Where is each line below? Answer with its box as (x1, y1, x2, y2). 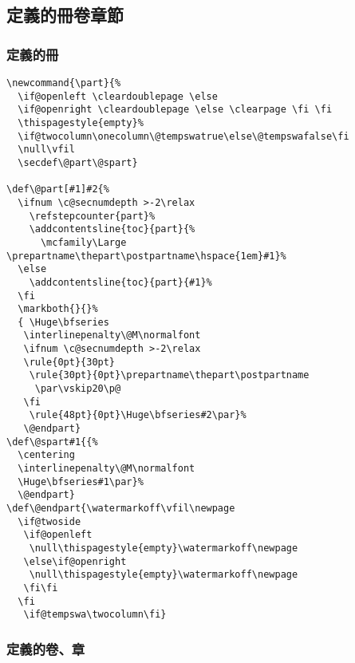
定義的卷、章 (6, 638, 85, 658)
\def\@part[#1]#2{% (6, 184, 109, 195)
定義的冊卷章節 (6, 2, 124, 27)
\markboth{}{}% (18, 303, 98, 315)
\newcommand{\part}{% (6, 77, 121, 89)
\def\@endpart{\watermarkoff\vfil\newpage (6, 503, 235, 514)
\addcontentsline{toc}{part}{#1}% (29, 276, 212, 288)
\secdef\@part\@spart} (18, 156, 138, 168)
